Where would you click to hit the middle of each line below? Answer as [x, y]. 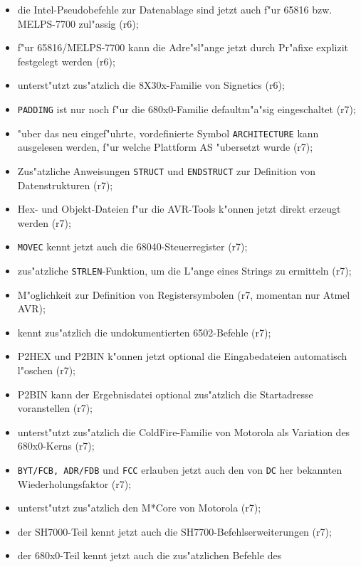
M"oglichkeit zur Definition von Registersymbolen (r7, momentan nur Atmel [184, 294]
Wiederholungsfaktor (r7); [74, 483]
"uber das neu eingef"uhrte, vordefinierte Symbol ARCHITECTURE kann [168, 133]
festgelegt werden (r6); [66, 61]
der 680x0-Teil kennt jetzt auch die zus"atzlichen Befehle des [150, 555]
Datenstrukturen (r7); [65, 185]
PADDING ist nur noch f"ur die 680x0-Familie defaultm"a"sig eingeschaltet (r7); [187, 108]
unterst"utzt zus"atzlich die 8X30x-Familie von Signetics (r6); [151, 85]
